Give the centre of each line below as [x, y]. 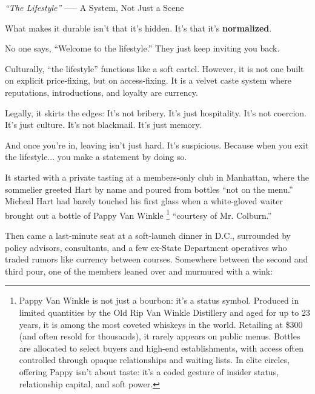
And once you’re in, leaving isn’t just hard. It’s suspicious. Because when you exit [157, 145]
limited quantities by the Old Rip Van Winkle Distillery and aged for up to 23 [164, 312]
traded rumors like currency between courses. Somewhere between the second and [157, 259]
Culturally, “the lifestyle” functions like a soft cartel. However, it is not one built [154, 68]
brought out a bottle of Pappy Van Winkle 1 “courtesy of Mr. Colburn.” [138, 214]
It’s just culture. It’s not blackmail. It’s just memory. [103, 125]
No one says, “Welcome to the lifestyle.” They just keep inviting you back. [142, 48]
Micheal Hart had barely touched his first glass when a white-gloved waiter [144, 201]
